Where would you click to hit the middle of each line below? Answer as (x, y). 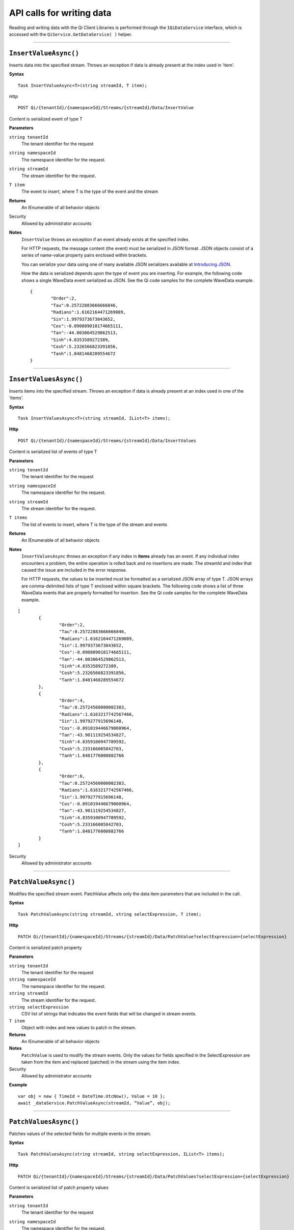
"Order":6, (72, 776)
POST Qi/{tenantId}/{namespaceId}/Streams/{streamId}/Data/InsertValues (107, 441)
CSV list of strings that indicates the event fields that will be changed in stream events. (109, 1014)
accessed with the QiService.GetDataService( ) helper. (71, 34)
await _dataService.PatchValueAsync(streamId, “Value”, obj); (94, 1103)
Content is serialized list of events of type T (53, 452)
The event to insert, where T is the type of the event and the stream (90, 191)
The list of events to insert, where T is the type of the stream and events (94, 524)
